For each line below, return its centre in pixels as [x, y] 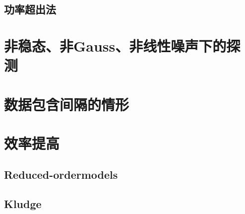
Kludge [23, 204]
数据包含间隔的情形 [67, 104]
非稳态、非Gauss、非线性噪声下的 [115, 45]
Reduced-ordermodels [61, 175]
